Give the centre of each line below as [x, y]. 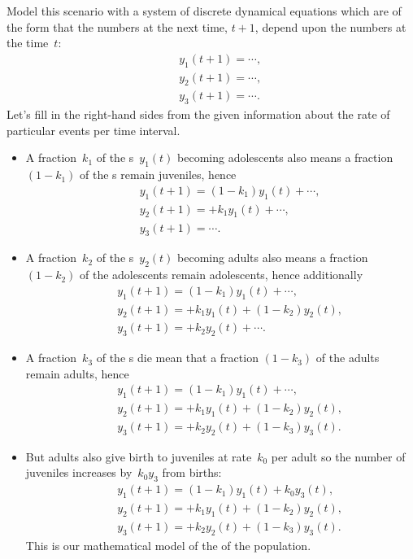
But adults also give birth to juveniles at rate [139, 456]
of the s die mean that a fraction [177, 358]
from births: [192, 472]
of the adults [348, 358]
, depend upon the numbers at [330, 26]
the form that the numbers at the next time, [117, 26]
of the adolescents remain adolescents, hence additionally [222, 275]
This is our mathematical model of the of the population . [168, 545]
